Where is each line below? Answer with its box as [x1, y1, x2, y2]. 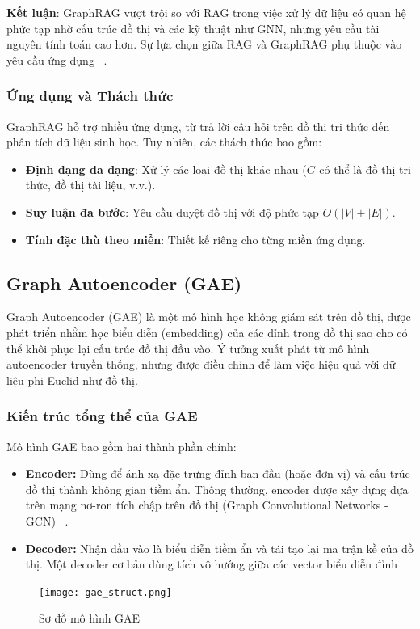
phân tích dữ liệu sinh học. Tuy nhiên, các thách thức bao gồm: [6, 133, 322, 150]
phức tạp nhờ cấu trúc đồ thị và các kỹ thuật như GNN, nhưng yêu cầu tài [6, 19, 380, 36]
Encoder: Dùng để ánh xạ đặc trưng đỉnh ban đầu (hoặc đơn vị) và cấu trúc [25, 465, 410, 482]
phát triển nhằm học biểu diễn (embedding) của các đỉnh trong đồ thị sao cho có [6, 323, 408, 340]
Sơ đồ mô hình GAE [39, 610, 141, 627]
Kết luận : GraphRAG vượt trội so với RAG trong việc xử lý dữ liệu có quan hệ [6, 4, 406, 20]
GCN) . [25, 512, 69, 529]
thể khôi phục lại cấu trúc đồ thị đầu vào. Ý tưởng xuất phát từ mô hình [6, 340, 370, 357]
